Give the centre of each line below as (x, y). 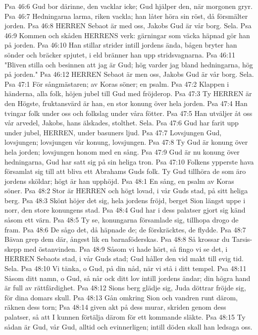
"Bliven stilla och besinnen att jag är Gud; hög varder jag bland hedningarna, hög (129, 64)
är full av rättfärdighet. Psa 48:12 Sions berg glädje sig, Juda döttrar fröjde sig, (125, 288)
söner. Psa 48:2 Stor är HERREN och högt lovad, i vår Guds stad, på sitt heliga (126, 191)
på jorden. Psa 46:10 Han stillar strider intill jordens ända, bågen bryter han (121, 45)
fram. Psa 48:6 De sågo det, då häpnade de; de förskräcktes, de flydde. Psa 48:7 (125, 229)
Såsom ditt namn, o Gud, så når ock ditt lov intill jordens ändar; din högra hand (128, 278)
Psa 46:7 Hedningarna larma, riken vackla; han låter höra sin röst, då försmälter (126, 16)
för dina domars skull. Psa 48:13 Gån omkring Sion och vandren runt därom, (121, 297)
